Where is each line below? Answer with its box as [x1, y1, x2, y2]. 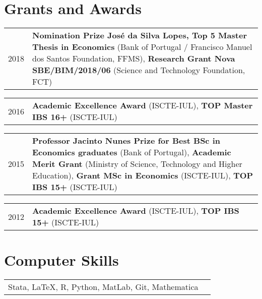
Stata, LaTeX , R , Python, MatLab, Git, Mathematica [8, 281, 199, 293]
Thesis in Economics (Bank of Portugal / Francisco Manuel [32, 41, 252, 53]
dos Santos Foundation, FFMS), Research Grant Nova [32, 52, 235, 65]
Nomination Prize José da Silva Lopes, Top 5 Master [32, 29, 247, 41]
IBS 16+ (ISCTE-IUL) [32, 111, 117, 123]
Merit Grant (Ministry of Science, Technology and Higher [32, 158, 242, 170]
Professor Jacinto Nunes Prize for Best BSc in [32, 135, 220, 147]
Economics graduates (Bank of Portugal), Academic [32, 146, 231, 158]
